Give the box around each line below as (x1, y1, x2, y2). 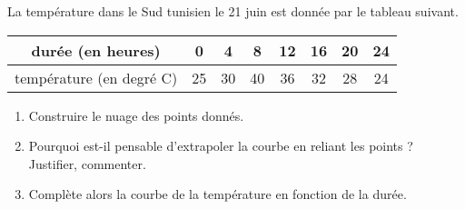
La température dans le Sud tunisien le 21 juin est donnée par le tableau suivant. (7, 2, 459, 20)
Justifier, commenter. (28, 154, 146, 173)
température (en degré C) (15, 66, 178, 88)
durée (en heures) (31, 39, 161, 61)
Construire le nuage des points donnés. (28, 105, 244, 124)
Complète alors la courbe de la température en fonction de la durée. (28, 184, 407, 204)
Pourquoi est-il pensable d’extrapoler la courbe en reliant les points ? (28, 136, 413, 155)
